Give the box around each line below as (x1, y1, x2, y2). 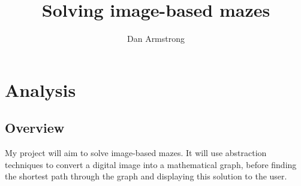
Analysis (5, 77, 76, 102)
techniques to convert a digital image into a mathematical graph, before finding (5, 158, 297, 170)
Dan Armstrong (127, 32, 185, 45)
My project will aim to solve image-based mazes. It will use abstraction (5, 147, 267, 159)
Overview (5, 118, 65, 137)
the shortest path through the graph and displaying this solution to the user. (5, 170, 287, 182)
